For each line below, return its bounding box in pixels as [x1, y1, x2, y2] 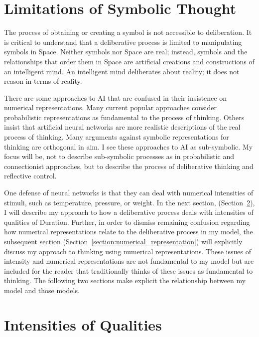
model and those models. [4, 285, 80, 295]
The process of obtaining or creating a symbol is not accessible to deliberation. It [4, 27, 252, 37]
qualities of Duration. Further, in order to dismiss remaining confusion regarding [4, 216, 250, 227]
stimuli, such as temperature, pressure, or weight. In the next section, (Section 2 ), [4, 197, 255, 207]
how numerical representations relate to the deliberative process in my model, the [4, 226, 253, 237]
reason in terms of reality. [4, 76, 82, 86]
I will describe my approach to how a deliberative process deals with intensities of [4, 207, 254, 217]
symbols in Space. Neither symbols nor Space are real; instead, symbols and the [4, 46, 248, 57]
